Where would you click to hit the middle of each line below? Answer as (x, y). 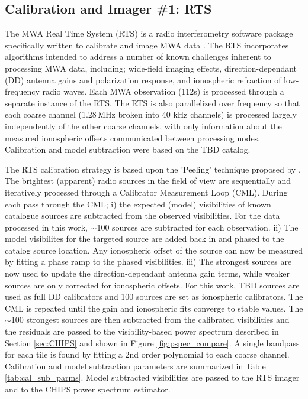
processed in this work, (46, 227)
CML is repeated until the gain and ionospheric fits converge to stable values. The (154, 308)
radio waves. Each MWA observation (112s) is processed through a (163, 91)
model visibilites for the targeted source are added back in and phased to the (145, 239)
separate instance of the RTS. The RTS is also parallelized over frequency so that (153, 103)
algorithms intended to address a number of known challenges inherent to (138, 56)
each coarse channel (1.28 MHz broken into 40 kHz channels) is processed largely (151, 114)
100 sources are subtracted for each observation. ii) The (198, 227)
